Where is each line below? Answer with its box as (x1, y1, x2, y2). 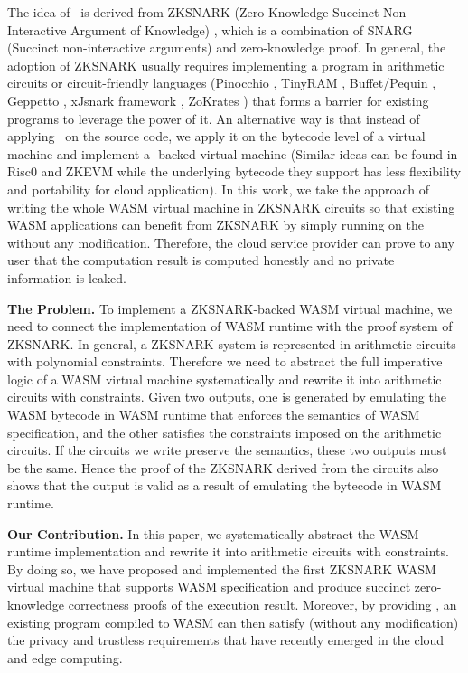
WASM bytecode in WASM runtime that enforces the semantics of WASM (7, 405, 420, 424)
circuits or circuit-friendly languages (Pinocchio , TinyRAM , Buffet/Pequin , (7, 73, 436, 92)
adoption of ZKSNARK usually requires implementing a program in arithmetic (7, 55, 445, 74)
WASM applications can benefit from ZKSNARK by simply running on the (7, 215, 424, 234)
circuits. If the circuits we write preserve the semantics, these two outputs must (7, 441, 447, 460)
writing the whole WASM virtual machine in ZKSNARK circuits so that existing (7, 197, 455, 216)
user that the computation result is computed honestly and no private (7, 251, 395, 270)
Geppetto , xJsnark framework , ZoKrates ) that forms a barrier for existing (7, 90, 429, 109)
